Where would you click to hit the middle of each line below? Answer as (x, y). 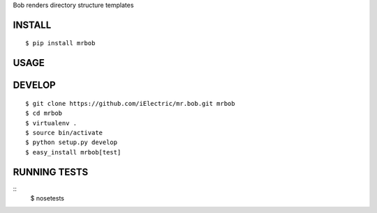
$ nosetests (47, 198)
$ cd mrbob (44, 113)
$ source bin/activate (64, 133)
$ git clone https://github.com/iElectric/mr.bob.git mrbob (130, 103)
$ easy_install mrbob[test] (73, 152)
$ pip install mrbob (60, 43)
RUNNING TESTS (51, 172)
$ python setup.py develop (72, 142)
